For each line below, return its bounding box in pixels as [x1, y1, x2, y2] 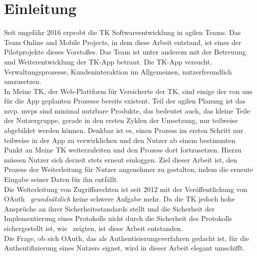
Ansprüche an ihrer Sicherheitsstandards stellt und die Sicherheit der [4, 203, 215, 213]
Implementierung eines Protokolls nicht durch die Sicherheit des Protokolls [4, 213, 232, 223]
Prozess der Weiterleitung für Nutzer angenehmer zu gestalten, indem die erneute [4, 164, 254, 174]
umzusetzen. [4, 76, 41, 86]
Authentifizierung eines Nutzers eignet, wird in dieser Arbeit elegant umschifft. [4, 242, 245, 253]
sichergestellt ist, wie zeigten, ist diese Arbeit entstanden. [4, 223, 183, 233]
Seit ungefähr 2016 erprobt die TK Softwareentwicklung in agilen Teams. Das [4, 27, 241, 37]
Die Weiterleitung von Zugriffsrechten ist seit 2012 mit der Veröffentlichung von [4, 183, 248, 194]
